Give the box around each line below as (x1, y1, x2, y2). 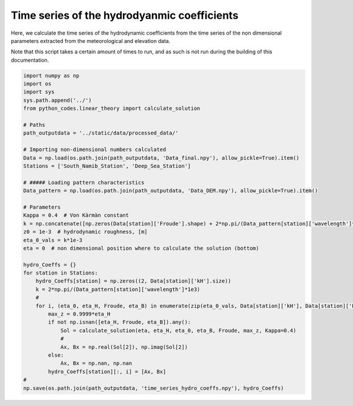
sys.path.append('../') (23, 97, 92, 103)
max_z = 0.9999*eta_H (48, 311, 111, 317)
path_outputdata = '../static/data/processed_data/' (23, 130, 179, 136)
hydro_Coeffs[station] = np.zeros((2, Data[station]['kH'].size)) (35, 278, 232, 284)
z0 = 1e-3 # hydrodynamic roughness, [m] (23, 229, 148, 235)
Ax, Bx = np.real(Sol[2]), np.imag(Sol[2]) (60, 344, 188, 350)
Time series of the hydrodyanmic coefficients (11, 9, 239, 22)
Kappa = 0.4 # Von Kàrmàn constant (23, 212, 129, 219)
